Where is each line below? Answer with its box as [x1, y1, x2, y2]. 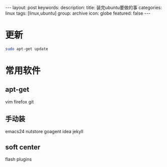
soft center [5, 143, 41, 152]
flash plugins [5, 156, 32, 162]
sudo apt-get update [5, 46, 49, 51]
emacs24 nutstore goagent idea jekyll [5, 128, 83, 134]
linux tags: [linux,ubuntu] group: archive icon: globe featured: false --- [5, 10, 151, 16]
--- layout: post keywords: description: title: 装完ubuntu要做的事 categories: [5, 5, 162, 11]
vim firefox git [5, 98, 34, 104]
